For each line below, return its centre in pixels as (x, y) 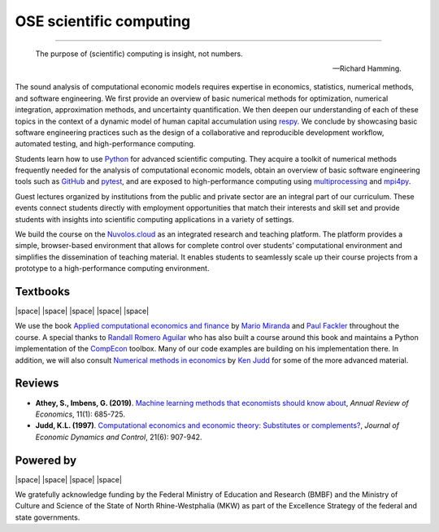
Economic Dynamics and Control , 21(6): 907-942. (119, 437)
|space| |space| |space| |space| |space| (82, 311)
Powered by (46, 460)
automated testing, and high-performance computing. (105, 144)
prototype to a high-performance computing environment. (112, 268)
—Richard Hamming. (367, 68)
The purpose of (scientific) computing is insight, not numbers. (139, 54)
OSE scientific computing (103, 21)
